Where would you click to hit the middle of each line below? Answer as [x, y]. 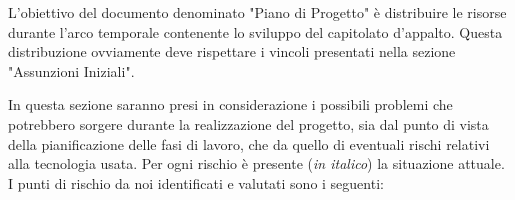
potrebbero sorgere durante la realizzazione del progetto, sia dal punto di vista [248, 123]
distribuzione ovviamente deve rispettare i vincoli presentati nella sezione [232, 51]
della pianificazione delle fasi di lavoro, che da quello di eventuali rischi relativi [249, 143]
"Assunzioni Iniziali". [71, 70]
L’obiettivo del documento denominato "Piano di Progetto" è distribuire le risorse [257, 12]
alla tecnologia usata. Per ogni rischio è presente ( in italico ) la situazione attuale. [256, 163]
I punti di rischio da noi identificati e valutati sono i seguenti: [196, 182]
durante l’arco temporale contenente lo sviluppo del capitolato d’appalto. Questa [255, 31]
